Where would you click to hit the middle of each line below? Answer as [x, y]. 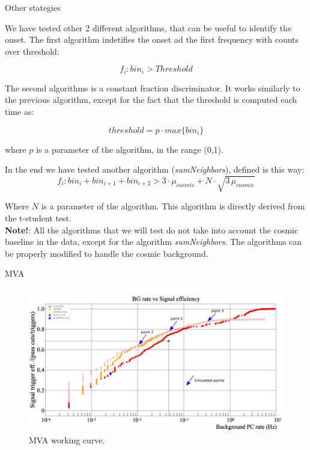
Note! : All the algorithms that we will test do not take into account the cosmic [152, 230]
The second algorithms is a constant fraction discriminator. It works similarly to [153, 88]
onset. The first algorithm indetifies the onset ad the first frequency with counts [152, 39]
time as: [20, 112]
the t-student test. [38, 217]
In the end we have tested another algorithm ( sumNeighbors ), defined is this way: [155, 169]
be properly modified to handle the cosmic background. [107, 253]
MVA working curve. [67, 440]
